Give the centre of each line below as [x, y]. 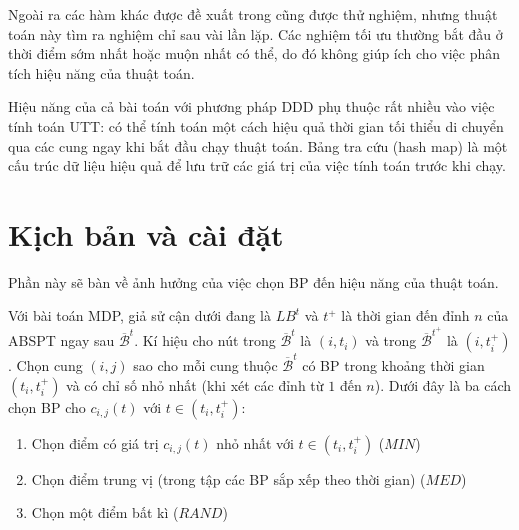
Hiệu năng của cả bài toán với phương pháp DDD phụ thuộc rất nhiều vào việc [251, 106]
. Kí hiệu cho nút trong [205, 340]
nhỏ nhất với [255, 442]
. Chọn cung [45, 365]
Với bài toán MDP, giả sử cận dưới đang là [140, 315]
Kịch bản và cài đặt [146, 233]
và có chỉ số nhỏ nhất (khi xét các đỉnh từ [195, 384]
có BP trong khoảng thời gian [393, 365]
